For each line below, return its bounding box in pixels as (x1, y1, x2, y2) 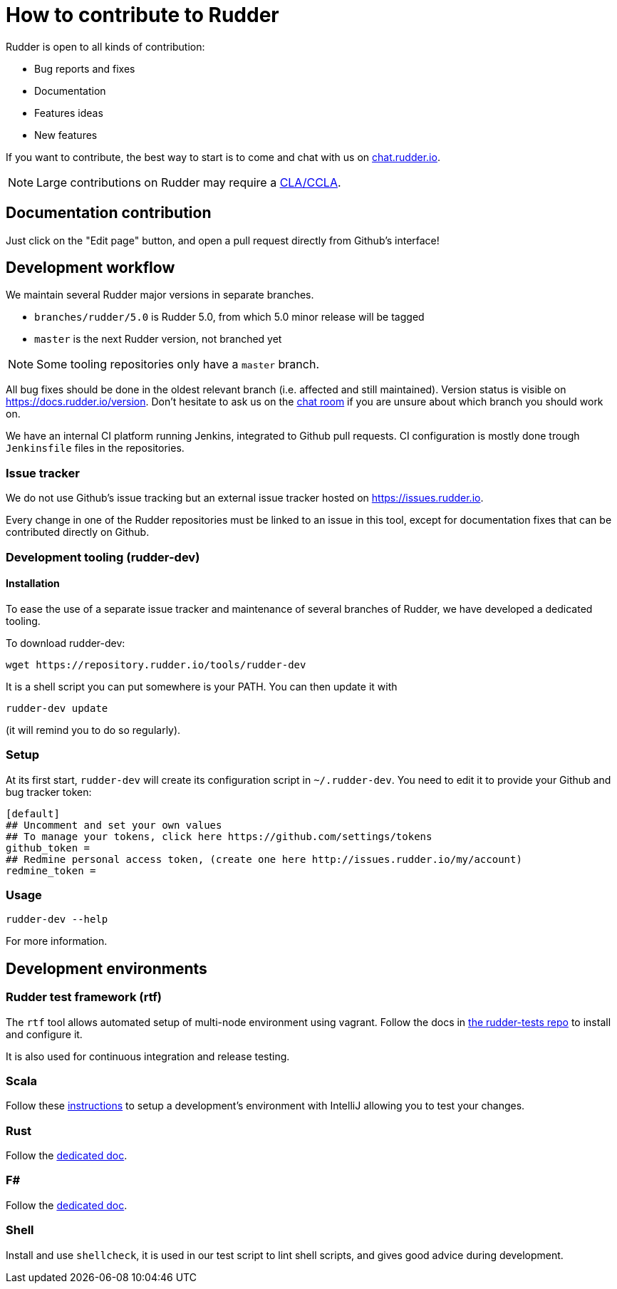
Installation (6, 577, 60, 590)
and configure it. (6, 1027, 83, 1040)
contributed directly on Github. (6, 526, 150, 539)
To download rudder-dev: (6, 636, 125, 649)
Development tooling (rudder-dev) (6, 549, 200, 564)
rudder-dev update (6, 702, 108, 714)
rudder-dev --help (6, 913, 108, 926)
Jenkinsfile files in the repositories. (6, 442, 185, 455)
